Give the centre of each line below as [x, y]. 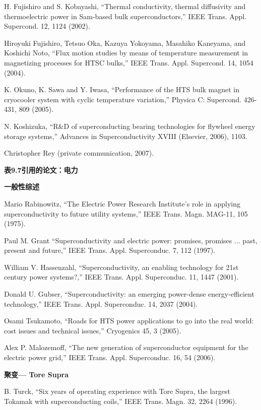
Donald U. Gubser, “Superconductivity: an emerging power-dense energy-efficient [129, 294]
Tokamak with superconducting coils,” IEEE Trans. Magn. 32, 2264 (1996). [121, 401]
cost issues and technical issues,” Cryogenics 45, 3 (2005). [93, 330]
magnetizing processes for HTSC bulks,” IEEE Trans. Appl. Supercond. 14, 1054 [129, 62]
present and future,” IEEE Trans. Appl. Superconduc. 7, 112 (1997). [110, 250]
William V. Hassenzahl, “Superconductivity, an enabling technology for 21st [121, 267]
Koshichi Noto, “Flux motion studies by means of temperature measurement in [126, 53]
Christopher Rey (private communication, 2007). [79, 153]
